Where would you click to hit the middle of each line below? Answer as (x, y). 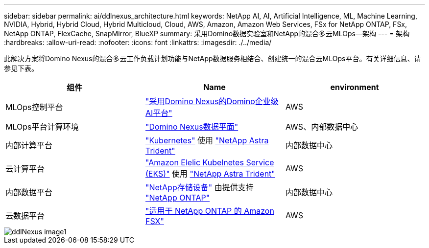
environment (355, 87)
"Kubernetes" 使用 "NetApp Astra (207, 140)
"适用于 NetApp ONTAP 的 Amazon (210, 211)
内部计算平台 (29, 145)
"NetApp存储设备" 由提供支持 (199, 187)
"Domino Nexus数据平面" (192, 127)
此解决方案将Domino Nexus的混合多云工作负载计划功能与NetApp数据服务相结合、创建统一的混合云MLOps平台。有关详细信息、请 (213, 58)
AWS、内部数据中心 (322, 127)
